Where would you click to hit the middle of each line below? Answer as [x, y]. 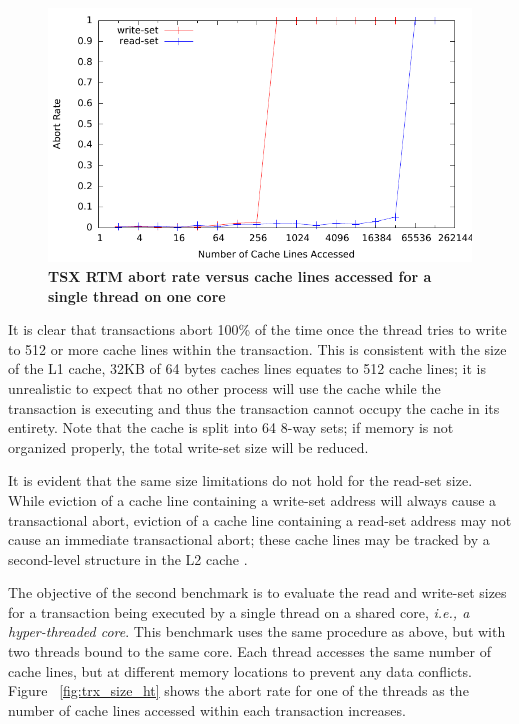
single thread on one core [137, 295]
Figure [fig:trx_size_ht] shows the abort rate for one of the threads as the [238, 690]
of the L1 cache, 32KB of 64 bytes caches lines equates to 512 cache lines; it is [247, 368]
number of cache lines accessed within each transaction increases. [207, 709]
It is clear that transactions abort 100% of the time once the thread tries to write [257, 329]
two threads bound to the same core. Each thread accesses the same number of [249, 651]
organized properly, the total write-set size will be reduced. [188, 446]
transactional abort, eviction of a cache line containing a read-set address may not [260, 519]
